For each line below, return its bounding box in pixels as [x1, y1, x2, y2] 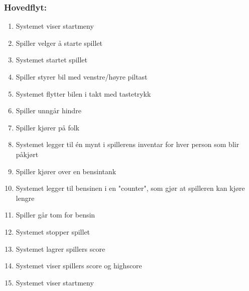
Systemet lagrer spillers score [16, 243, 105, 254]
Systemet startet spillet [16, 54, 87, 65]
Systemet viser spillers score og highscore [16, 260, 142, 271]
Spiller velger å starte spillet [16, 37, 102, 48]
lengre [16, 192, 35, 203]
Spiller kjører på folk [16, 122, 79, 132]
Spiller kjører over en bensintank [16, 166, 116, 176]
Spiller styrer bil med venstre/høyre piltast [16, 71, 148, 82]
